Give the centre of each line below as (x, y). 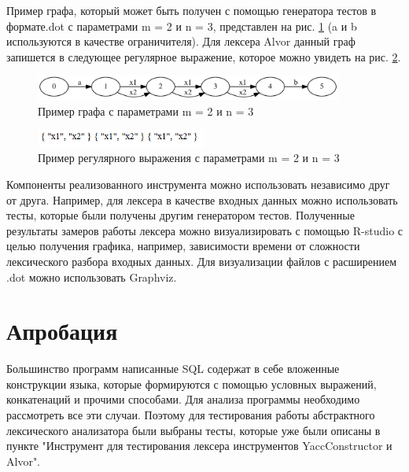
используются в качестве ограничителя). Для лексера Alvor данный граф (181, 41)
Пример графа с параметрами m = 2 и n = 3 (146, 111)
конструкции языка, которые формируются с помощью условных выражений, (192, 383)
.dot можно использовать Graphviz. (92, 277)
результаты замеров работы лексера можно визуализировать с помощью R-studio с (205, 230)
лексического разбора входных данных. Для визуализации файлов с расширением (202, 261)
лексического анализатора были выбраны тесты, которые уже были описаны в (193, 430)
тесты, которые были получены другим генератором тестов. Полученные (181, 215)
